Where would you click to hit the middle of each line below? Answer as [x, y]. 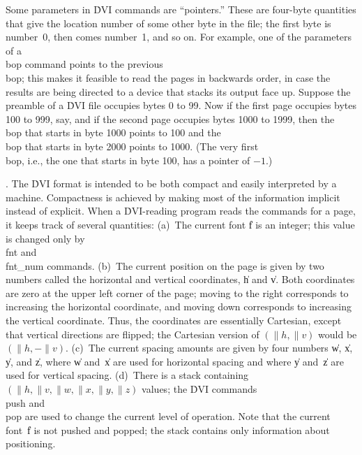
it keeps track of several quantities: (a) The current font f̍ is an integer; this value [180, 224]
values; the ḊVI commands [199, 389]
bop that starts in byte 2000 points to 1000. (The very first [132, 146]
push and [25, 402]
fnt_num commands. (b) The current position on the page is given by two [165, 265]
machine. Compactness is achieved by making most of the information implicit [173, 197]
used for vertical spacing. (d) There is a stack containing [127, 375]
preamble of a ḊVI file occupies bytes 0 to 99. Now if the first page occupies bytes [181, 105]
